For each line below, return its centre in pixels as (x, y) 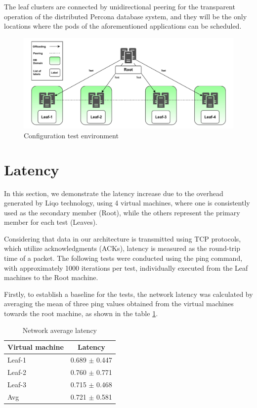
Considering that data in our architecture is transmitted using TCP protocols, (123, 238)
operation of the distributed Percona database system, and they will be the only (126, 16)
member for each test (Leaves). (51, 222)
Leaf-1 (17, 360)
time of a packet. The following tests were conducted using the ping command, (123, 258)
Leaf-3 (17, 384)
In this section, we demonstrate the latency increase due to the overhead (114, 193)
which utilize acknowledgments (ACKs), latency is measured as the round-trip (122, 248)
